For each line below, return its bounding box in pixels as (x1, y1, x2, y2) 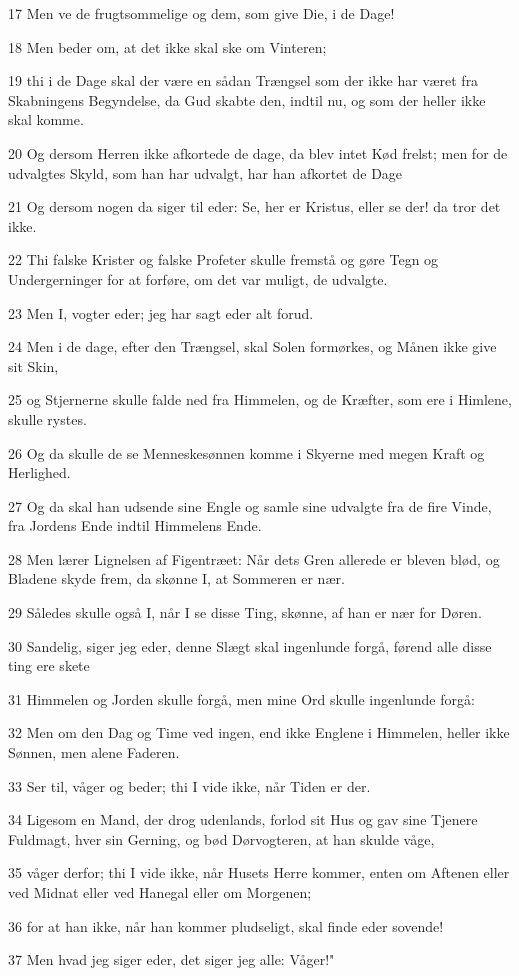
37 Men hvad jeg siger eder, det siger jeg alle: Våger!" (8, 949, 335, 970)
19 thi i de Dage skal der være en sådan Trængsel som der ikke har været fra (8, 70, 479, 91)
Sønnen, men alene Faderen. (8, 742, 180, 763)
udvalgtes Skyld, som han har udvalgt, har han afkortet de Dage (8, 162, 403, 183)
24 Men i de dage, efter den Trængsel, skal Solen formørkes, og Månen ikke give (8, 336, 497, 357)
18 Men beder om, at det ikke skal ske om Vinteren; (8, 36, 327, 57)
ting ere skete (8, 655, 90, 676)
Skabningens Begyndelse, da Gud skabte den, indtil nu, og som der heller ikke (8, 89, 486, 110)
